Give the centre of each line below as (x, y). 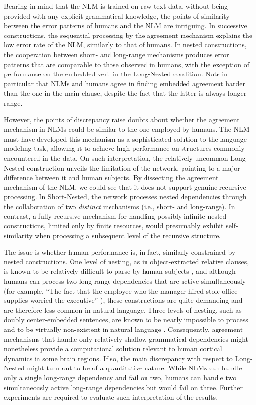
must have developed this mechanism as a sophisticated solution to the (111, 138)
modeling (18, 148)
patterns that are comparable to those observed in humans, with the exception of (127, 64)
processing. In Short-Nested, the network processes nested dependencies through (125, 197)
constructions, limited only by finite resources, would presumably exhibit (114, 226)
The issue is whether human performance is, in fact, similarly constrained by (120, 252)
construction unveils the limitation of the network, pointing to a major (133, 167)
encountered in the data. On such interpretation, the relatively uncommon (116, 158)
